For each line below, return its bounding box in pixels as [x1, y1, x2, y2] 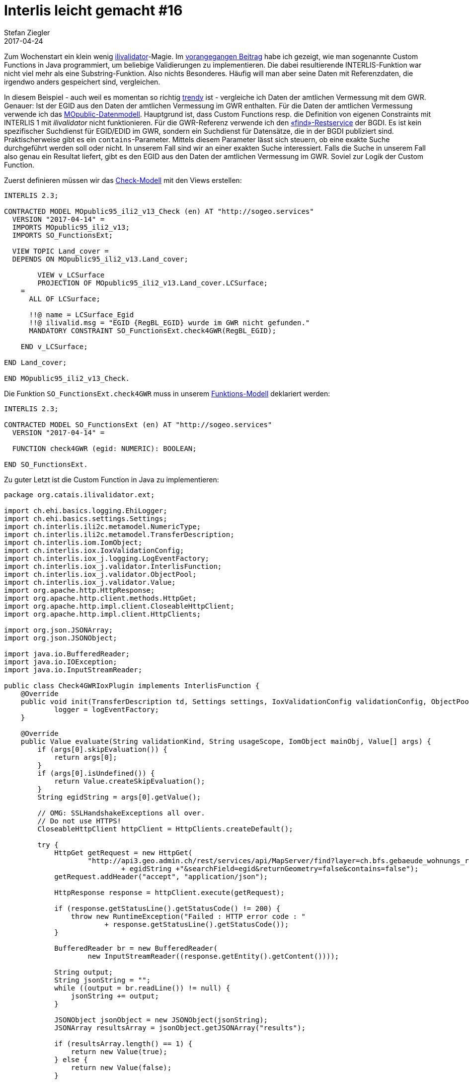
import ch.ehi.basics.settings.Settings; [4, 514, 167, 523]
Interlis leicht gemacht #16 [4, 2, 183, 19]
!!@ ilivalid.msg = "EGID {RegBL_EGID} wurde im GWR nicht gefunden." [29, 318, 310, 327]
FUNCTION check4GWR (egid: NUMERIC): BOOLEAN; [12, 444, 197, 452]
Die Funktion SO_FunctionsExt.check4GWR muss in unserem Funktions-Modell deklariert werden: [4, 389, 330, 398]
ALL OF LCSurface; [29, 294, 100, 303]
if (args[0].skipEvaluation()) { [37, 745, 167, 753]
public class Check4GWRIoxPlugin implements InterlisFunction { [4, 681, 260, 690]
